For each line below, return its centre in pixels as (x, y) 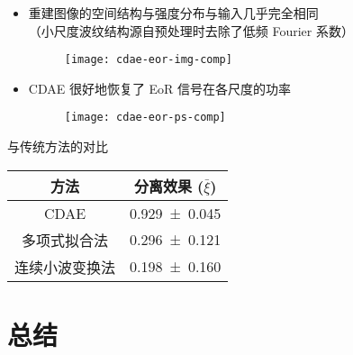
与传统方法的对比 (58, 146)
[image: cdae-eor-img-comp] (148, 60)
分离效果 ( (169, 186)
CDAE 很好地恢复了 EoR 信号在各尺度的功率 (160, 88)
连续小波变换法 (65, 267)
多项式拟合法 (65, 240)
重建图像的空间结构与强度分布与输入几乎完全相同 (173, 13)
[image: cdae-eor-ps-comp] (145, 118)
